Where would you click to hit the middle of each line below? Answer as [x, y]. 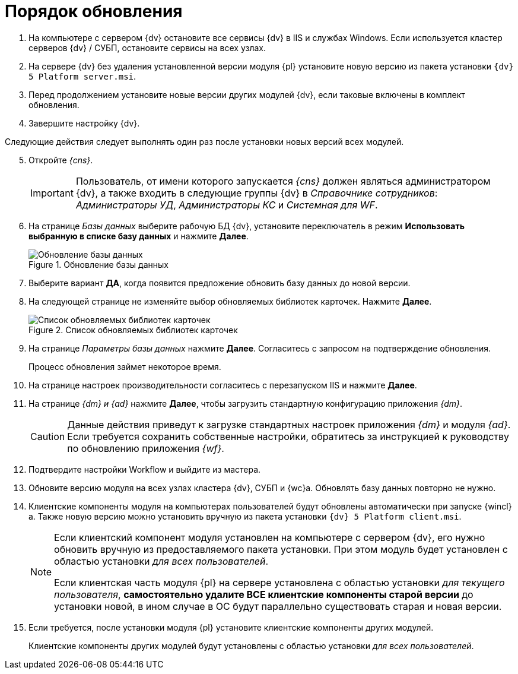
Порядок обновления [94, 11]
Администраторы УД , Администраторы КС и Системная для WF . [227, 205]
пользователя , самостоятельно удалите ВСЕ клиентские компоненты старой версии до [264, 594]
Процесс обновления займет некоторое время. [125, 366]
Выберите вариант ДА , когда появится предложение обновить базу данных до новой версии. [220, 283]
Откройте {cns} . [61, 160]
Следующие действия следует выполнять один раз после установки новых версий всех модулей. [204, 141]
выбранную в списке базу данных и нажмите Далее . [139, 236]
